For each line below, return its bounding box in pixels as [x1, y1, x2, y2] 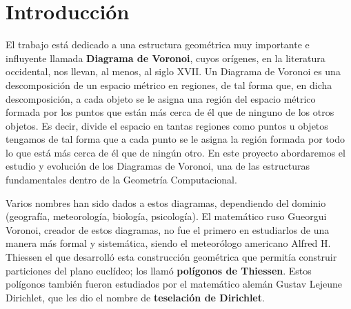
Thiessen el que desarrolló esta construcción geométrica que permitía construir [6, 250, 337, 264]
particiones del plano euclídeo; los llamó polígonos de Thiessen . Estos [6, 263, 312, 277]
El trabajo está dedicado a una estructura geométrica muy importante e [6, 37, 310, 52]
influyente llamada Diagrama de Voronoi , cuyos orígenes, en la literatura [6, 50, 325, 65]
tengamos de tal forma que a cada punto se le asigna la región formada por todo [6, 132, 345, 146]
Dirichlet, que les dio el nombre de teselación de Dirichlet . [6, 290, 265, 304]
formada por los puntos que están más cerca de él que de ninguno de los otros [6, 105, 334, 119]
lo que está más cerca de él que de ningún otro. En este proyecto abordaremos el [6, 145, 345, 159]
